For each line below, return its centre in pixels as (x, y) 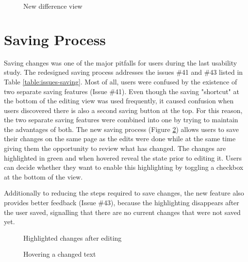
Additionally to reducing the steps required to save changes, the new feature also (124, 193)
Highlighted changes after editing (73, 237)
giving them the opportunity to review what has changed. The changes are (115, 148)
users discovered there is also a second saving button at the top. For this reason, (123, 110)
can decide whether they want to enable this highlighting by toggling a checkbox (124, 167)
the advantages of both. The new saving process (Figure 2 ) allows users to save (121, 129)
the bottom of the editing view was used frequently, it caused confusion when (119, 101)
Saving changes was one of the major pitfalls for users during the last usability (121, 62)
